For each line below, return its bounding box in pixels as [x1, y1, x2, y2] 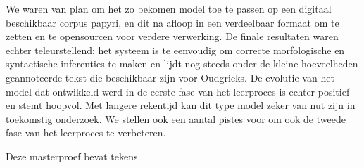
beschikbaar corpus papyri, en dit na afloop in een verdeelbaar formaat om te [6, 15, 339, 30]
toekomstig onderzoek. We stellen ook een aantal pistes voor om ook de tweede [6, 111, 346, 126]
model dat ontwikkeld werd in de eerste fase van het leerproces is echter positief [6, 84, 350, 98]
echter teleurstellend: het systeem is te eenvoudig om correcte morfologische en [6, 42, 345, 57]
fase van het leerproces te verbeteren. [6, 125, 166, 140]
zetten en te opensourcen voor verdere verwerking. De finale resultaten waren [6, 29, 339, 44]
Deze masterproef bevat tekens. [6, 148, 141, 163]
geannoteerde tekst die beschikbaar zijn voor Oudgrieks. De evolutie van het [6, 70, 334, 84]
